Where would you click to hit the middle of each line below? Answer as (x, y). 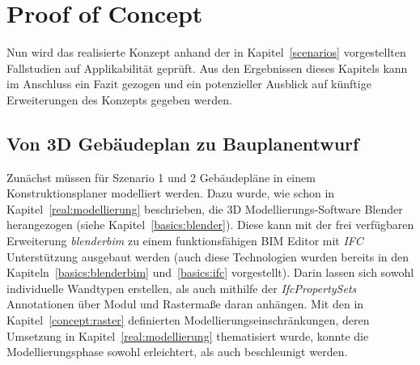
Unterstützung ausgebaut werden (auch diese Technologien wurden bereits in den (208, 256)
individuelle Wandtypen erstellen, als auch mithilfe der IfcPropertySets (182, 288)
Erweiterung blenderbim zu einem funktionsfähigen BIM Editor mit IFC (185, 241)
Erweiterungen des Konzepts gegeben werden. (119, 99)
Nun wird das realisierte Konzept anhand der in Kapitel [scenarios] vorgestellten (206, 52)
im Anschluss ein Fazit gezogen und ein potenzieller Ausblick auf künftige (189, 84)
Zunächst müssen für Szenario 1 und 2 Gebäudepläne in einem (161, 177)
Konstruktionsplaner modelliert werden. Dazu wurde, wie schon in (171, 193)
